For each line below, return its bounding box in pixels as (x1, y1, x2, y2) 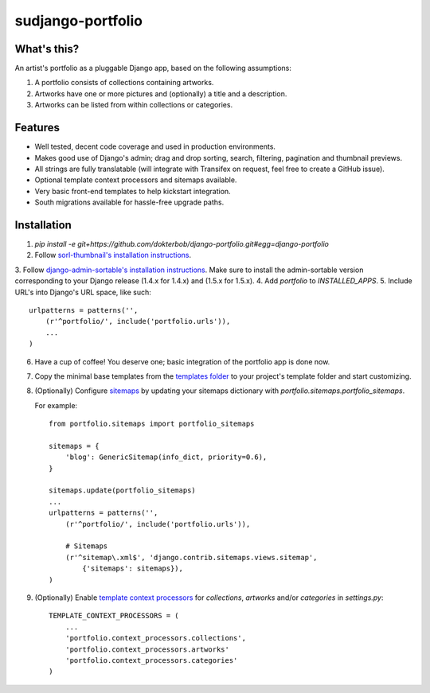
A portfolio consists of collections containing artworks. (34, 78, 214, 88)
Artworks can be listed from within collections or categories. (34, 100, 233, 110)
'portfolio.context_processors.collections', (64, 633, 247, 643)
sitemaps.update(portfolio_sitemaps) (49, 486, 197, 495)
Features (14, 121, 60, 134)
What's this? (14, 42, 80, 56)
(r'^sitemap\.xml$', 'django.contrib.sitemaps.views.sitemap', (64, 553, 318, 562)
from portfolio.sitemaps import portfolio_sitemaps (49, 419, 255, 429)
